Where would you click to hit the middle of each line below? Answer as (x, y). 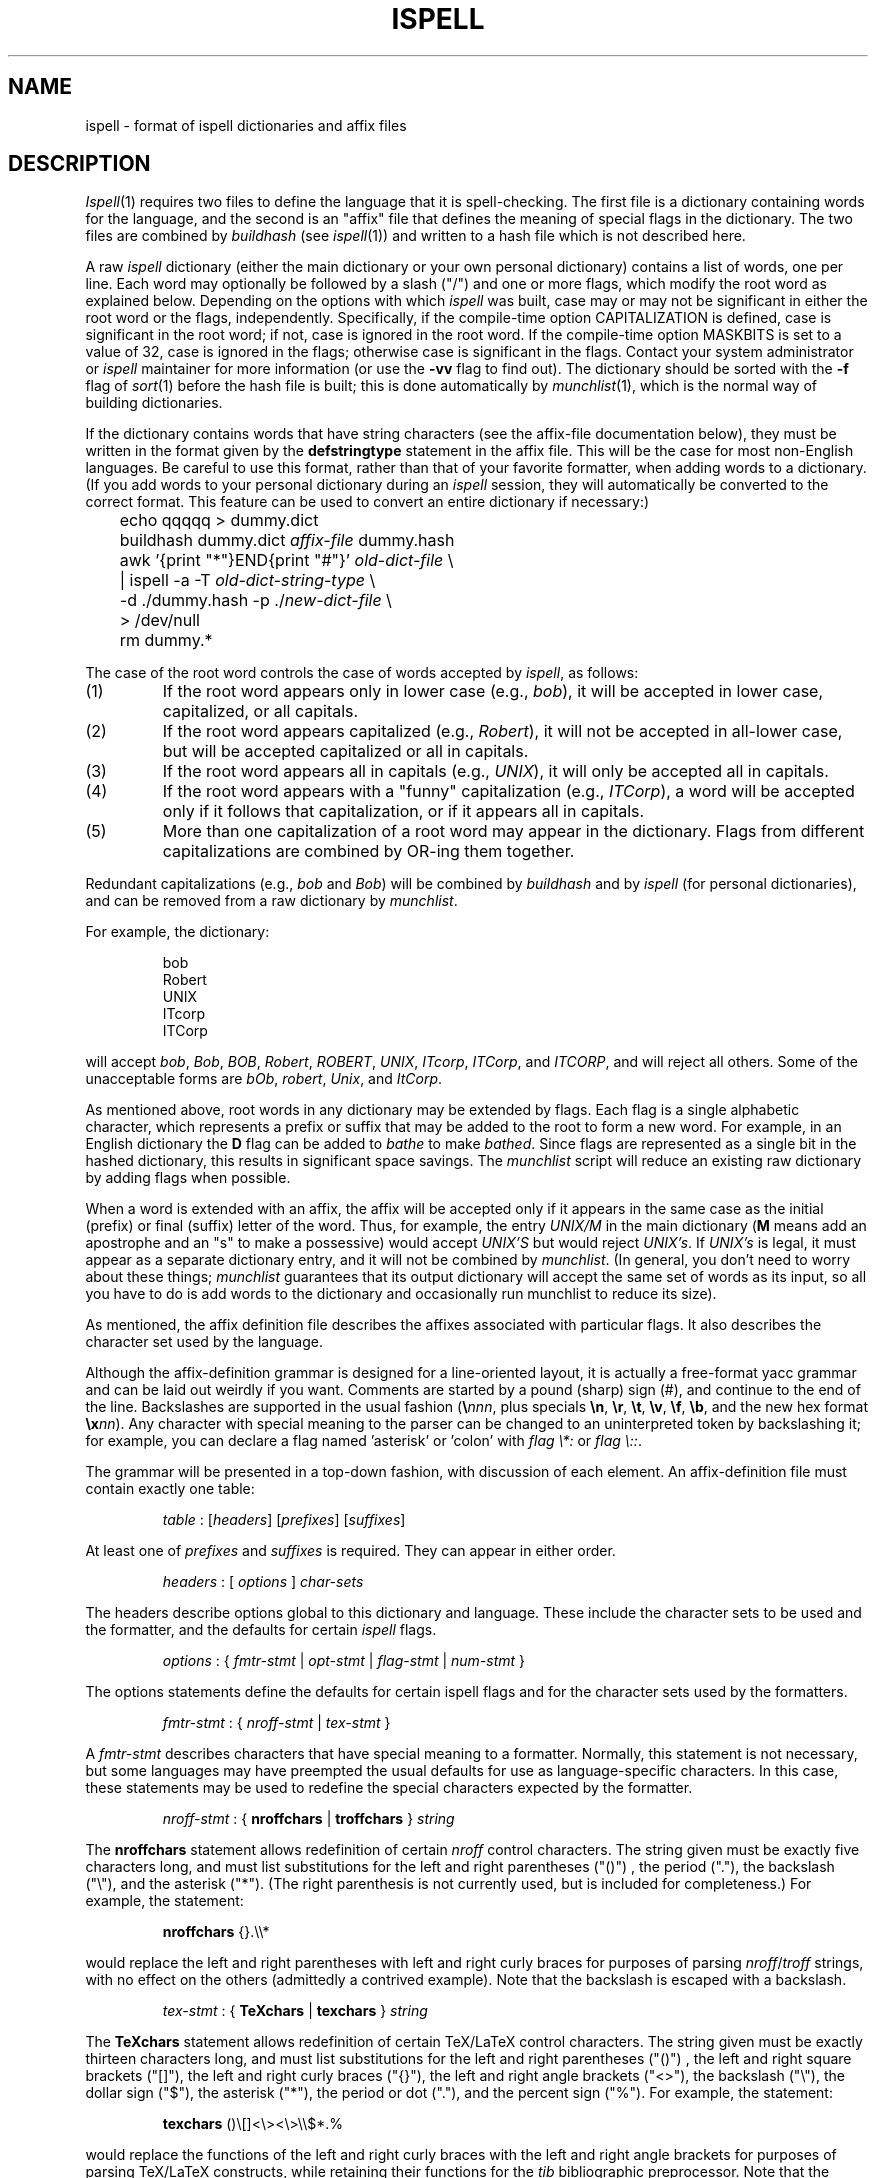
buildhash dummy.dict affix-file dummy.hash (287, 540)
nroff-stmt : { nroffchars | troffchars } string (308, 1819)
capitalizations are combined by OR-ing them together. (368, 851)
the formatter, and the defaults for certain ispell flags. (261, 1630)
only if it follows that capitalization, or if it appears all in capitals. (403, 811)
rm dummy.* (166, 640)
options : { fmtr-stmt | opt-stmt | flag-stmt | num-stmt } (344, 1661)
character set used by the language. (204, 1342)
